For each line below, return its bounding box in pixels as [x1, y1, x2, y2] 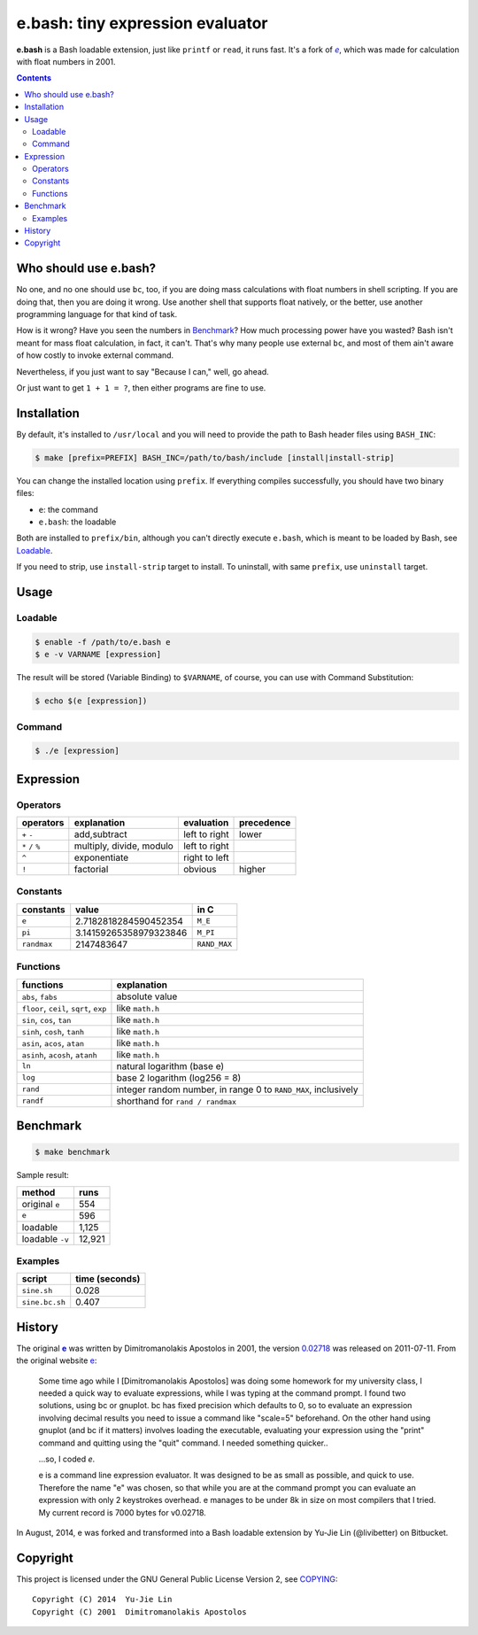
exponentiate [73, 851, 129, 864]
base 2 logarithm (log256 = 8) [116, 1072, 242, 1084]
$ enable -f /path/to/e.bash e [35, 637, 172, 647]
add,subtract [73, 828, 127, 841]
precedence [239, 817, 291, 829]
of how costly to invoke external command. [16, 350, 174, 360]
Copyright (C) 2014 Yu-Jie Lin [32, 1594, 173, 1605]
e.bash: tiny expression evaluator [16, 13, 268, 33]
